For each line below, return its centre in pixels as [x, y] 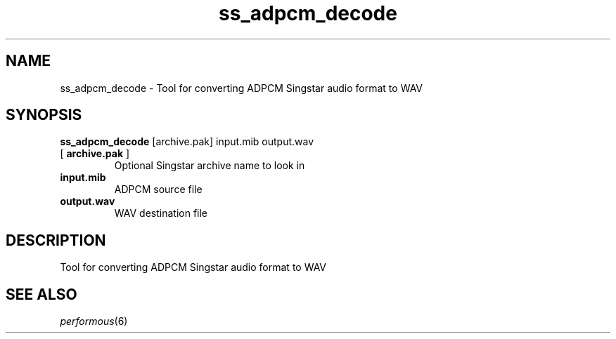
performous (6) [94, 321]
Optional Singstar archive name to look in [210, 166]
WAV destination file [161, 213]
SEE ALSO [41, 294]
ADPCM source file [158, 190]
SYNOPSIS [44, 115]
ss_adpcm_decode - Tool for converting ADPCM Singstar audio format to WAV [242, 88]
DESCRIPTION [56, 240]
